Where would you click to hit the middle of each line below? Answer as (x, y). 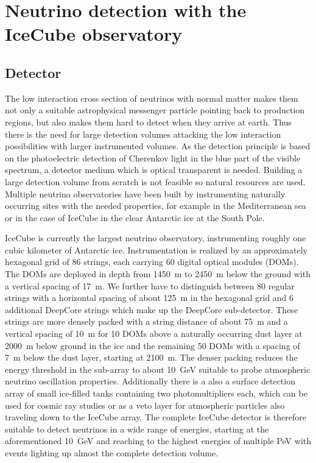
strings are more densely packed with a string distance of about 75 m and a (146, 321)
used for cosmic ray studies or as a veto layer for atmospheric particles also (145, 405)
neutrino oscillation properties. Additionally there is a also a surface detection (150, 381)
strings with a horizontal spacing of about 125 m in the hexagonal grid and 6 (149, 298)
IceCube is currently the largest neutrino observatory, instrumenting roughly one (156, 238)
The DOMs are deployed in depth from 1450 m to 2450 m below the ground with (158, 274)
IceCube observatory (94, 34)
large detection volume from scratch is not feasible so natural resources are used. (155, 181)
